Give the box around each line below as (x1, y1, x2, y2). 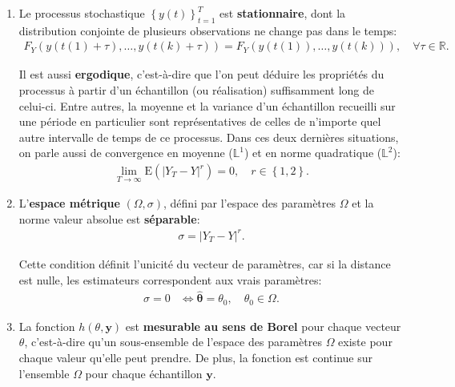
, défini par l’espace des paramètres (163, 195, 336, 212)
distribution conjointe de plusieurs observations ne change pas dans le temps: (18, 22, 397, 38)
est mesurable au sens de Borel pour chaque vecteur (125, 317, 401, 334)
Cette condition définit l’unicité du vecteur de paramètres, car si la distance (18, 255, 391, 272)
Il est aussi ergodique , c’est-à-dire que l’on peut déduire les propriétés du (18, 66, 385, 83)
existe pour (338, 333, 393, 350)
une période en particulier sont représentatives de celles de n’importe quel (18, 113, 381, 130)
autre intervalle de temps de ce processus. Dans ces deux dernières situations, (18, 128, 399, 145)
